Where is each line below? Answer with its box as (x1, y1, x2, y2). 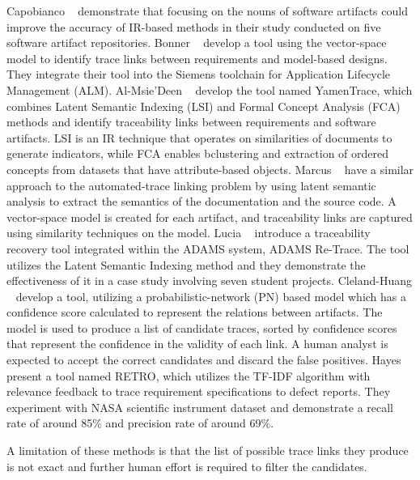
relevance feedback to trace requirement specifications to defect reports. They (6, 383, 391, 400)
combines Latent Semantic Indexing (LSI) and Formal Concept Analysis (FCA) (6, 97, 401, 114)
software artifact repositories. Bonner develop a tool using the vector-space (6, 34, 387, 51)
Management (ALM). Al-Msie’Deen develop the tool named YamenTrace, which (6, 81, 413, 98)
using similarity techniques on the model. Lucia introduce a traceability (6, 224, 371, 241)
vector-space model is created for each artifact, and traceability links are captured (6, 208, 413, 225)
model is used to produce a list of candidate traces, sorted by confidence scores (6, 319, 397, 336)
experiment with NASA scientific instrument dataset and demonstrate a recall (6, 398, 394, 415)
